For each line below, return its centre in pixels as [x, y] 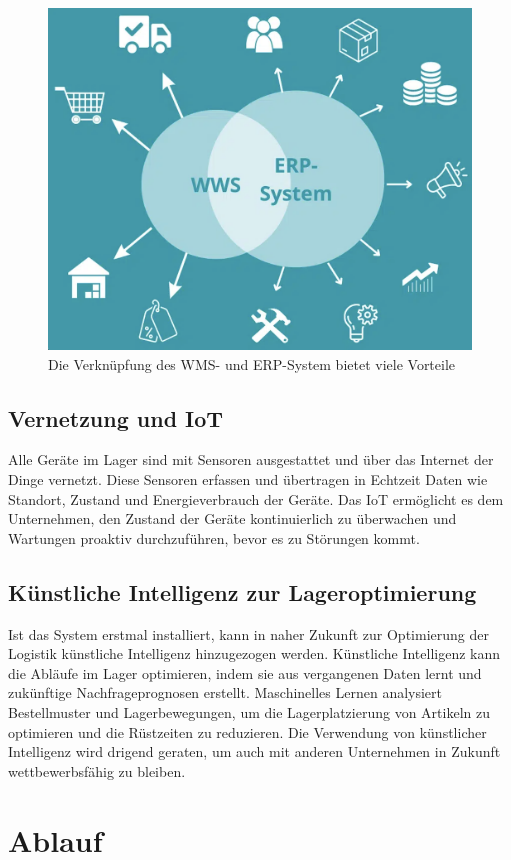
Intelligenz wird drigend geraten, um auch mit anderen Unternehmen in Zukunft [254, 751]
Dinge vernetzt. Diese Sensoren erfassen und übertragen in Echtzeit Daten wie [248, 479]
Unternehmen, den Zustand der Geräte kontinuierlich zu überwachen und [232, 518]
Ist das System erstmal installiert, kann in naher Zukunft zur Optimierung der [248, 633]
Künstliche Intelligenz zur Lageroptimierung [242, 591]
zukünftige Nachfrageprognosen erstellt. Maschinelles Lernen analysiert [225, 692]
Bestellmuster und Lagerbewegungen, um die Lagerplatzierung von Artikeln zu [249, 711]
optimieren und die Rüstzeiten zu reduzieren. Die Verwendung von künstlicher [247, 731]
